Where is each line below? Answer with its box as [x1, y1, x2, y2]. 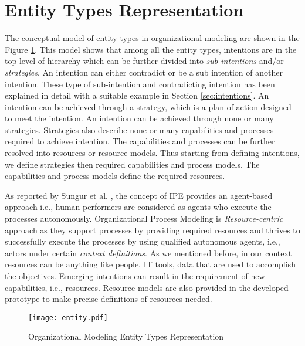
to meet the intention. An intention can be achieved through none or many [5, 112, 274, 124]
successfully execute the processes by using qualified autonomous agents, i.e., [5, 235, 280, 247]
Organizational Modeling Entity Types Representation [28, 330, 224, 342]
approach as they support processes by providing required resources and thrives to [5, 223, 300, 236]
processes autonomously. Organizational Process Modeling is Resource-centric [5, 212, 283, 225]
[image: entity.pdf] [28, 313, 109, 322]
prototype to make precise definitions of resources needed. [5, 293, 212, 305]
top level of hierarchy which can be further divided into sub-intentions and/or [5, 55, 284, 67]
